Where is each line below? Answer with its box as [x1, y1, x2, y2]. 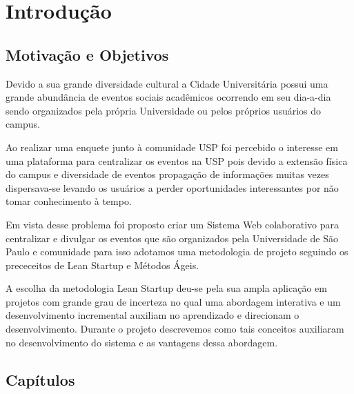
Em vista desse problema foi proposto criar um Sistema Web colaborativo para [6, 217, 340, 231]
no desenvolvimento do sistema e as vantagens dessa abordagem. [6, 335, 278, 349]
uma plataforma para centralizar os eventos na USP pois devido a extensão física [6, 153, 348, 168]
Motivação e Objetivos [6, 43, 169, 65]
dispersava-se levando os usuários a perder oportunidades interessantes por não [6, 180, 339, 195]
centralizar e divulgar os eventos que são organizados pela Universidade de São [6, 230, 339, 245]
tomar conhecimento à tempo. [6, 194, 132, 208]
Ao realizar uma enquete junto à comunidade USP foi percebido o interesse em [6, 139, 338, 154]
